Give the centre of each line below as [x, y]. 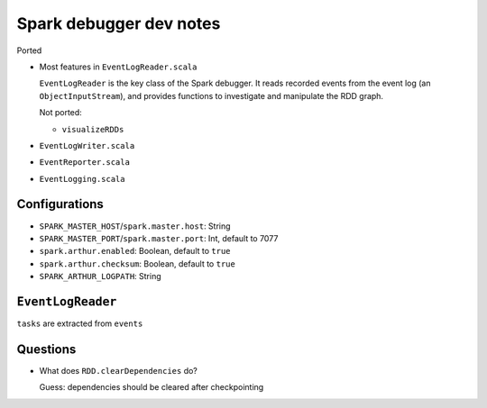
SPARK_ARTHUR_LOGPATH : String [100, 277]
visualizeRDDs [93, 129]
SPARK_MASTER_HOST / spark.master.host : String [135, 226]
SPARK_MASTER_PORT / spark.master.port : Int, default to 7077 [159, 238]
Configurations [60, 204]
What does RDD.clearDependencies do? [118, 370]
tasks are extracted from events [80, 323]
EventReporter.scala [85, 163]
